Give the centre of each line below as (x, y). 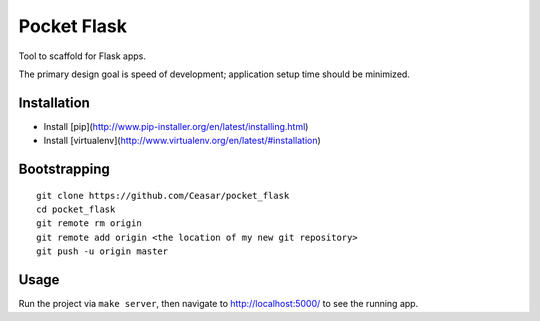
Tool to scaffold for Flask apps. (82, 56)
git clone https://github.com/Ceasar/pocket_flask (163, 195)
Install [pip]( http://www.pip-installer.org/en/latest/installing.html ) (176, 126)
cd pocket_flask (76, 209)
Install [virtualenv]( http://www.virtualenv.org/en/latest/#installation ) (182, 141)
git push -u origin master (102, 251)
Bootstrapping (64, 169)
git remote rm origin (89, 223)
